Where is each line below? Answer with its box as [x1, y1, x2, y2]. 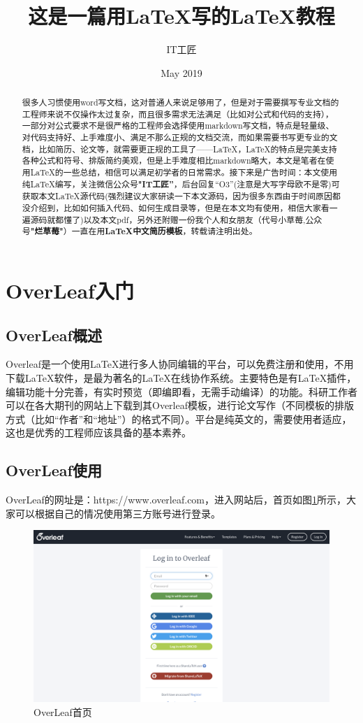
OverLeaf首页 [34, 704, 92, 719]
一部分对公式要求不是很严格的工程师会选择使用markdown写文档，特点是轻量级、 [22, 120, 334, 131]
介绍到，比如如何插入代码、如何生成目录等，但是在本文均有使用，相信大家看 [30, 202, 329, 214]
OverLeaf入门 [6, 275, 134, 304]
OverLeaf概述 [6, 324, 102, 345]
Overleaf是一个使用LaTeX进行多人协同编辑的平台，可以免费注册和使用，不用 [6, 357, 354, 371]
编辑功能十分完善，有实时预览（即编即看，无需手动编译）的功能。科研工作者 [6, 384, 357, 399]
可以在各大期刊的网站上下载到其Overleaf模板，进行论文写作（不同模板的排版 [6, 398, 354, 413]
